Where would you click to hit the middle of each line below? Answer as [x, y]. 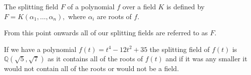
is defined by [186, 6]
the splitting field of [180, 49]
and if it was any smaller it [206, 59]
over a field [139, 6]
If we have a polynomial [40, 49]
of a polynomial [91, 6]
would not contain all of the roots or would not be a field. [92, 68]
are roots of [114, 16]
